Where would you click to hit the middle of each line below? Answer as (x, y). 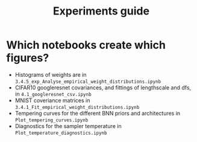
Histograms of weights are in (51, 74)
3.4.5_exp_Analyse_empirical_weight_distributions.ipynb (88, 82)
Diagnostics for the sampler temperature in (68, 126)
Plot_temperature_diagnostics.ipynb (61, 133)
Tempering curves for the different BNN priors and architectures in (98, 113)
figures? (28, 58)
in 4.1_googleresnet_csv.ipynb (53, 94)
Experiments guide (101, 11)
